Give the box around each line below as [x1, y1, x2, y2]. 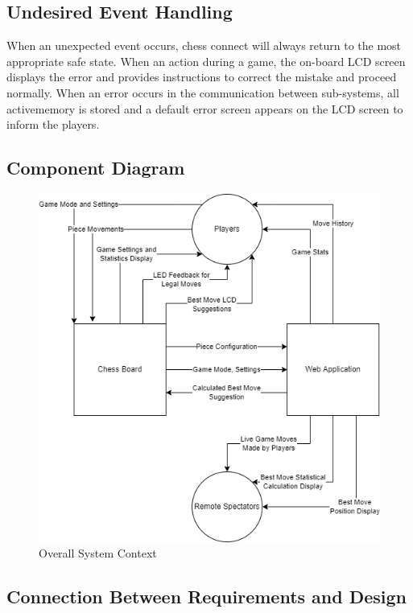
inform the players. [6, 116, 100, 133]
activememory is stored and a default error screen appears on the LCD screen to [6, 100, 403, 117]
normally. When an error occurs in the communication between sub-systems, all [6, 84, 399, 101]
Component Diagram [6, 155, 185, 180]
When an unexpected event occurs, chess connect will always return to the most [6, 37, 402, 54]
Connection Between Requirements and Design [6, 584, 407, 609]
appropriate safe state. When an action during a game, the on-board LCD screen [6, 52, 406, 69]
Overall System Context [39, 545, 157, 562]
